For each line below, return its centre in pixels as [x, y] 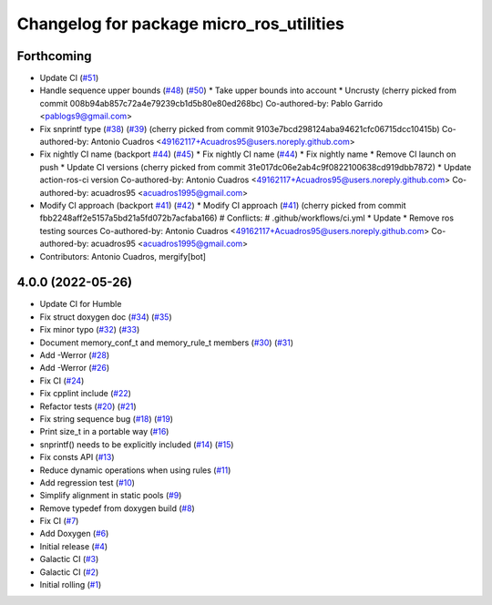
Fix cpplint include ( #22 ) [86, 394]
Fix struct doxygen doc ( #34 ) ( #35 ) [106, 317]
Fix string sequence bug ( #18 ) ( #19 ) [106, 418]
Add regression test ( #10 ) [87, 482]
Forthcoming [54, 56]
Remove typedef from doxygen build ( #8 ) [117, 508]
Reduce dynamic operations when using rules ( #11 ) [135, 470]
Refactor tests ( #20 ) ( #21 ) [88, 406]
